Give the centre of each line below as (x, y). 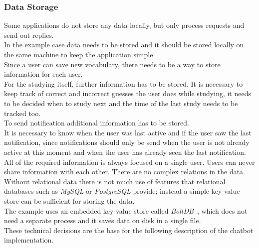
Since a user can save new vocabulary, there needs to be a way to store (112, 64)
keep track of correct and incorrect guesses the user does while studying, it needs (128, 93)
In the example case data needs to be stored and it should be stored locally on (124, 45)
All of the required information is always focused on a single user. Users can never (129, 162)
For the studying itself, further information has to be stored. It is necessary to (124, 83)
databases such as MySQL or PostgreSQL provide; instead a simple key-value (122, 191)
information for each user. (43, 74)
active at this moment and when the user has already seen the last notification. (125, 152)
